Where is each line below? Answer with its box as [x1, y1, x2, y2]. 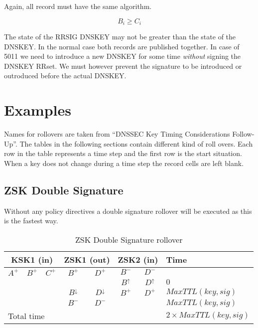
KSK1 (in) [11, 253, 53, 265]
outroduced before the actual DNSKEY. [4, 70, 127, 81]
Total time [8, 310, 45, 322]
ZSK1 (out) [64, 253, 110, 265]
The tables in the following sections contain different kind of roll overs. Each [19, 138, 253, 149]
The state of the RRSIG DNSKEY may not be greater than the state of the [4, 31, 236, 42]
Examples [4, 100, 71, 120]
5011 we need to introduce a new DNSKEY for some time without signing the [4, 51, 241, 61]
